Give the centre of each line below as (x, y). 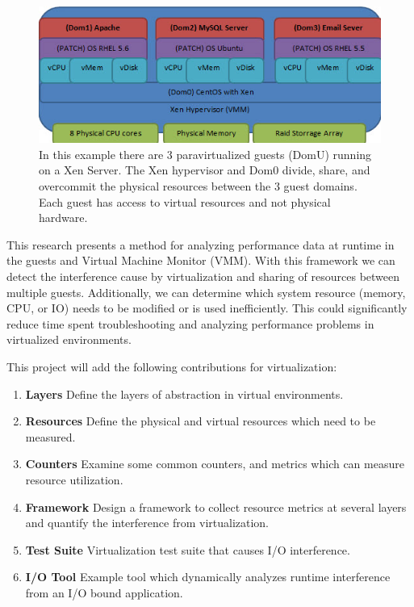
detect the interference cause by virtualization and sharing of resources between (203, 276)
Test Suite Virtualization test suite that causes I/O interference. (188, 549)
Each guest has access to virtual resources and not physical (185, 201)
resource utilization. (74, 479)
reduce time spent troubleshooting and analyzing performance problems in (190, 323)
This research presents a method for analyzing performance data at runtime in (201, 244)
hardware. (63, 218)
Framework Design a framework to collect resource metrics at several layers (216, 507)
